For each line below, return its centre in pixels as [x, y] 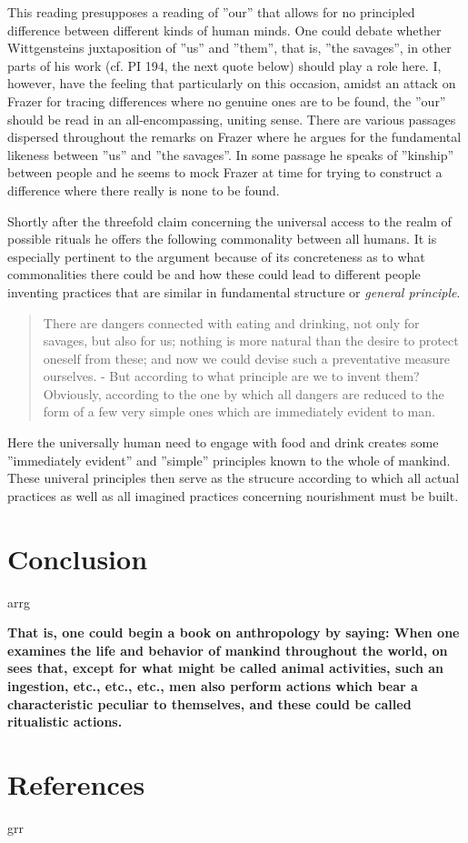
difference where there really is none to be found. [144, 190]
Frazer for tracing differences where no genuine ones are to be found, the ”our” [227, 100]
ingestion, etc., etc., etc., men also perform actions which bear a [213, 685]
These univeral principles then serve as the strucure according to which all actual [234, 478]
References [76, 783]
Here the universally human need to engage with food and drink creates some [223, 442]
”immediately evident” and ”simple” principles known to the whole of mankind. [229, 460]
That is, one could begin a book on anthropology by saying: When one [234, 632]
